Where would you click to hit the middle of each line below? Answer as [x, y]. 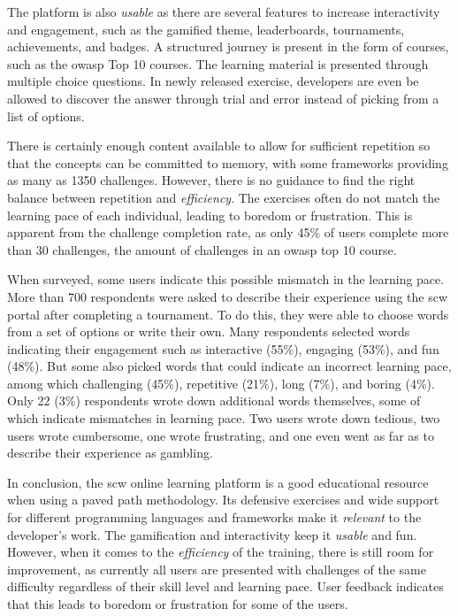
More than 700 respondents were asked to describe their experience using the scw [228, 296]
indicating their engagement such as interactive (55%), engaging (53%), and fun [223, 348]
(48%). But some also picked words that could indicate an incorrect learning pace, [229, 366]
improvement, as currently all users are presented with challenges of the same [217, 569]
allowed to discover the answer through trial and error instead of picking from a [223, 98]
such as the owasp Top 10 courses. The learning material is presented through [218, 63]
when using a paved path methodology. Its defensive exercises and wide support [223, 500]
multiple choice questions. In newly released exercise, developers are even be [213, 81]
